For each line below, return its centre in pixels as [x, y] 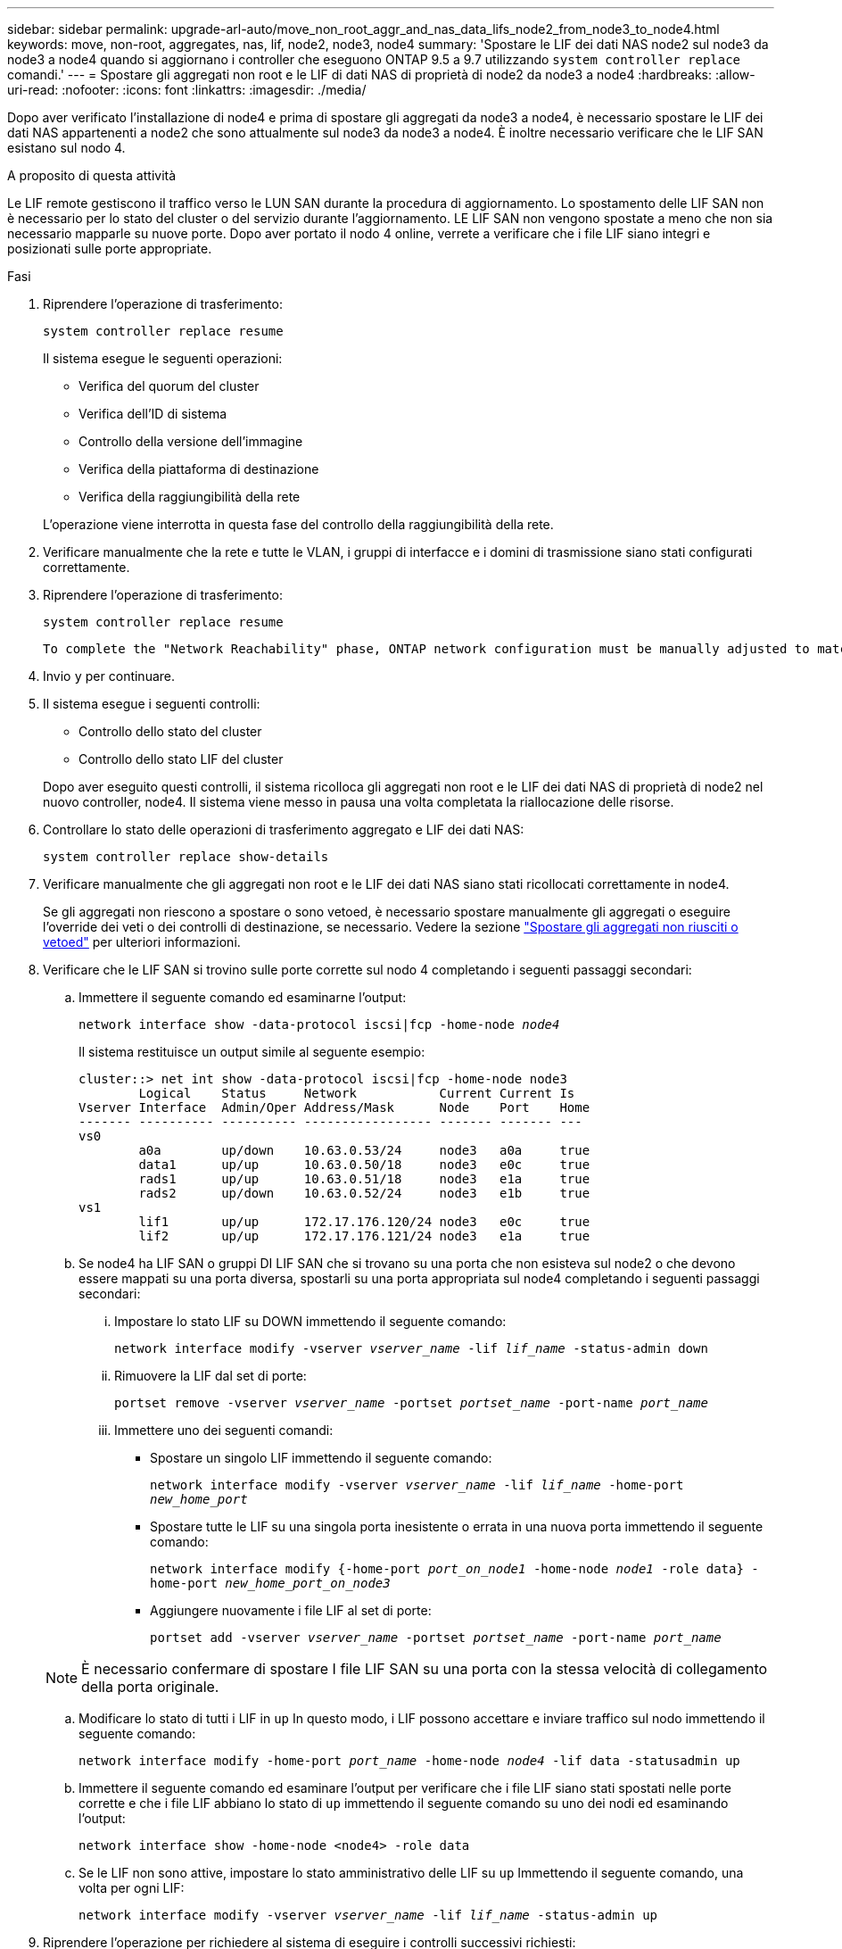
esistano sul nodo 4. [66, 148]
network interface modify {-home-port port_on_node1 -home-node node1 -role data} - [454, 1569]
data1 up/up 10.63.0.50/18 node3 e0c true [364, 1165]
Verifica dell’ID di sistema [153, 414]
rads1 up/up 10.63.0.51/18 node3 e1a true [364, 1179]
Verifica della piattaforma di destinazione [199, 469]
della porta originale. [150, 1687]
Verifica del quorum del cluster [169, 386]
